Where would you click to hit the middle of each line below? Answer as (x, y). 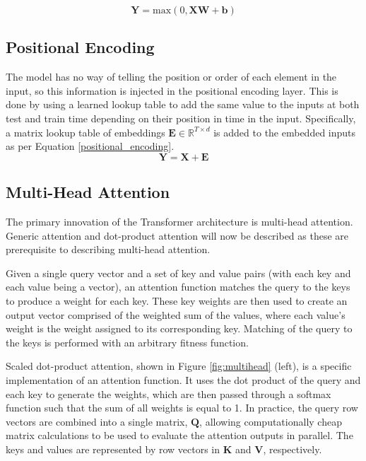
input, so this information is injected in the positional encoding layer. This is (172, 90)
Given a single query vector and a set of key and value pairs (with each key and (178, 273)
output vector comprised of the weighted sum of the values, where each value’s (176, 314)
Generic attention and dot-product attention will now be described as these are (177, 235)
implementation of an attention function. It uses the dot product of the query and (183, 379)
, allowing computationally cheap (271, 421)
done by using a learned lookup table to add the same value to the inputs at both (183, 104)
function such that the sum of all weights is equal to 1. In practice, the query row (182, 408)
